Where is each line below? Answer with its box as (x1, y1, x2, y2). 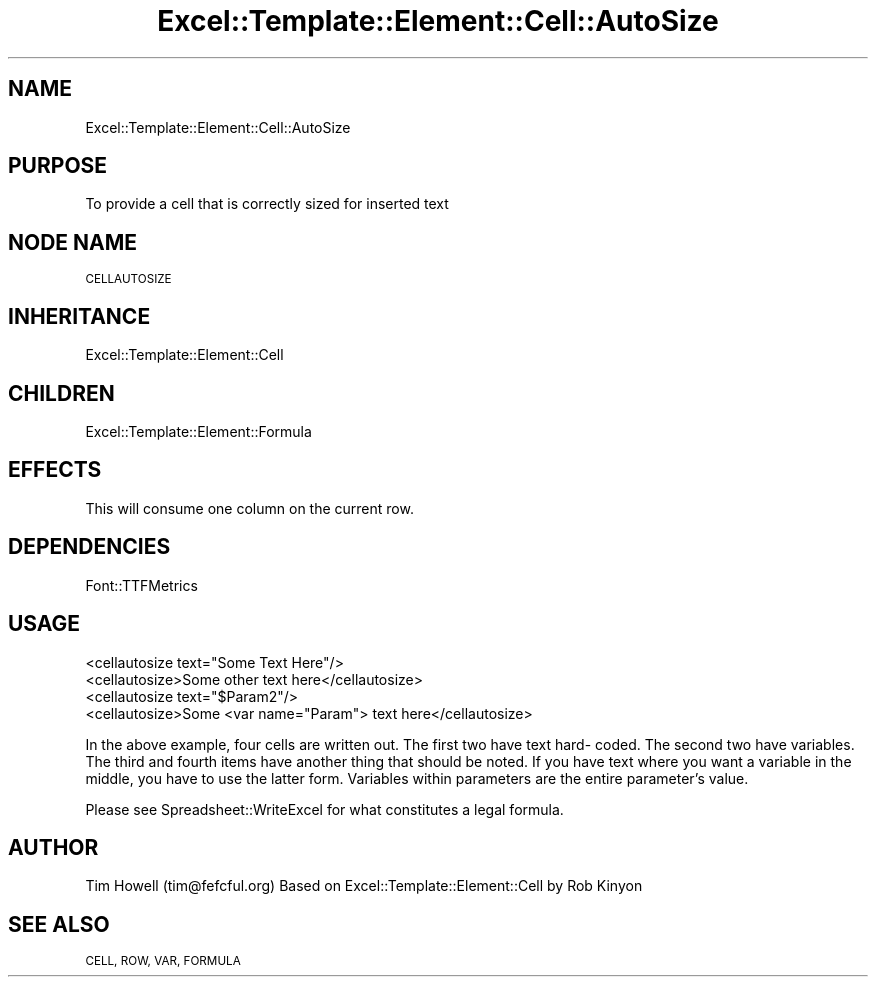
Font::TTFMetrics (85, 576, 198, 594)
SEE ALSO (8, 911, 110, 937)
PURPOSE (8, 153, 108, 179)
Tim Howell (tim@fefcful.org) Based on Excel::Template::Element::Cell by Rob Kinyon (85, 877, 643, 895)
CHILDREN (8, 380, 115, 406)
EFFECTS (8, 457, 102, 483)
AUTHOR (8, 834, 99, 860)
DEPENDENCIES (8, 534, 171, 560)
